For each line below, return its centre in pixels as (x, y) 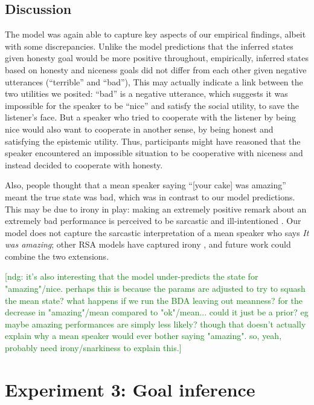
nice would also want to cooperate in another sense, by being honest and (139, 129)
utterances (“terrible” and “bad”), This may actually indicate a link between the (154, 81)
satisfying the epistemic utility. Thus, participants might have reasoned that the (153, 141)
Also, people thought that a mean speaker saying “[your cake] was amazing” (146, 185)
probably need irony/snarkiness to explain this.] (93, 348)
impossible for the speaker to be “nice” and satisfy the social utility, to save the (152, 105)
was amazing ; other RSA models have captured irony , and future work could (148, 244)
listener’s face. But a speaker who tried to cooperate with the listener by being (151, 117)
